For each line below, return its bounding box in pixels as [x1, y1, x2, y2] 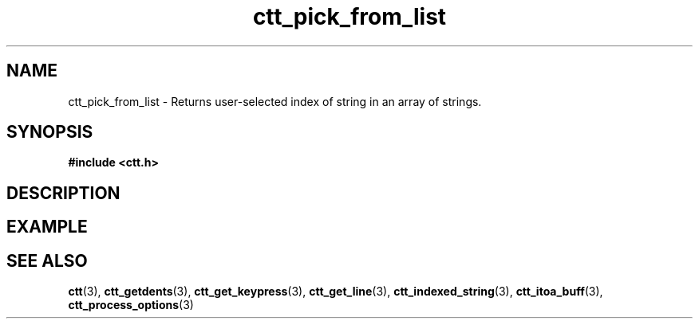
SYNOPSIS [6, 122, 93, 143]
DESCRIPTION [6, 182, 120, 203]
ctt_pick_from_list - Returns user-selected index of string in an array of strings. [68, 94, 482, 108]
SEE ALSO [6, 250, 88, 271]
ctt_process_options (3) [68, 298, 194, 312]
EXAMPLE [6, 217, 88, 237]
